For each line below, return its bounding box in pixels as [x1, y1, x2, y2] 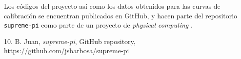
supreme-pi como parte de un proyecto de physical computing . [4, 20, 193, 30]
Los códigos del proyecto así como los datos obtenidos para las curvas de [4, 1, 221, 11]
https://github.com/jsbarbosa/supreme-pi [4, 45, 129, 56]
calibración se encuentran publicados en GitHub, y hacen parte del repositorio [4, 10, 238, 20]
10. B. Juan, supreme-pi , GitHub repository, [4, 36, 136, 46]
